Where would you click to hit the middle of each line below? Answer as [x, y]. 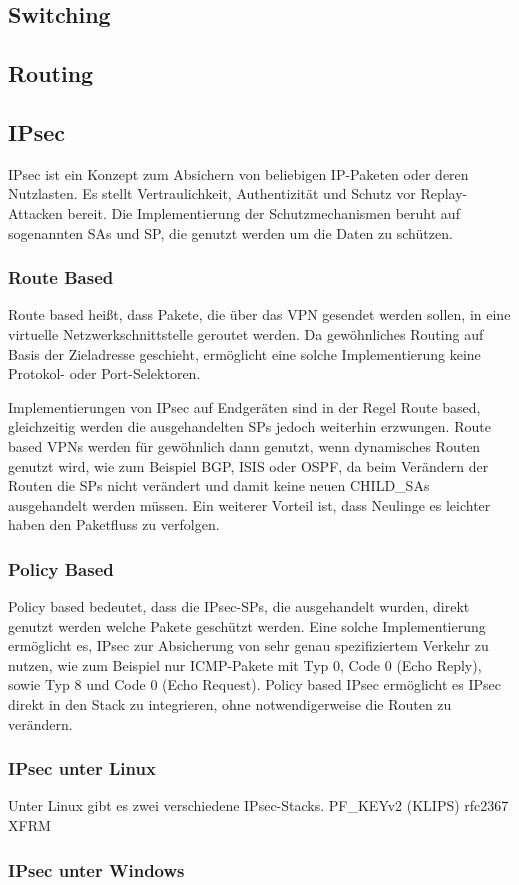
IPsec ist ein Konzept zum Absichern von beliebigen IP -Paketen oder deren [238, 173]
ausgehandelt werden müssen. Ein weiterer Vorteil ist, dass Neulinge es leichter [249, 504]
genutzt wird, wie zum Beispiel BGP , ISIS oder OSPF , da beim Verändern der [248, 465]
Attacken [35, 212]
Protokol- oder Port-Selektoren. [104, 373]
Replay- [444, 193]
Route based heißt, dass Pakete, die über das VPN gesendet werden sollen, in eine [259, 314]
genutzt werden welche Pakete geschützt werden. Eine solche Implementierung [247, 625]
